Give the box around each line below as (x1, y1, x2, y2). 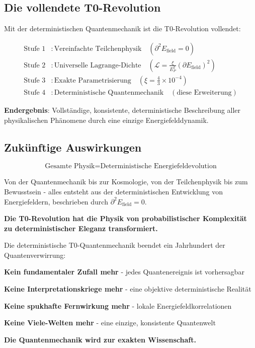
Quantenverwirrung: (4, 249, 66, 260)
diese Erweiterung (177, 89, 232, 96)
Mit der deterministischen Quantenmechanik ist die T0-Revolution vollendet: (4, 23, 241, 34)
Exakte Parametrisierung (54, 77, 131, 84)
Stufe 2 (24, 61, 46, 69)
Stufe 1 (24, 45, 46, 52)
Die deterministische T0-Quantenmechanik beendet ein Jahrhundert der (4, 240, 225, 250)
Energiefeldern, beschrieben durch (4, 196, 108, 206)
